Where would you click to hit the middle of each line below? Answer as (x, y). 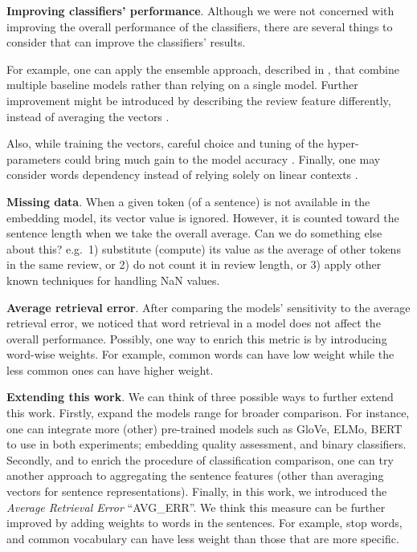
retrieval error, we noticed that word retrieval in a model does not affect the (194, 323)
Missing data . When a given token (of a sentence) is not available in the (188, 201)
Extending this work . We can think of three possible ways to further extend (200, 397)
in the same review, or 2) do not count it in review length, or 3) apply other (194, 264)
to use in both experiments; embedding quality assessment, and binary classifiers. (206, 444)
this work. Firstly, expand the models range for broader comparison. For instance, (208, 413)
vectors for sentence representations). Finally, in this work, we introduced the (197, 491)
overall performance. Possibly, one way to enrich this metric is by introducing (197, 338)
